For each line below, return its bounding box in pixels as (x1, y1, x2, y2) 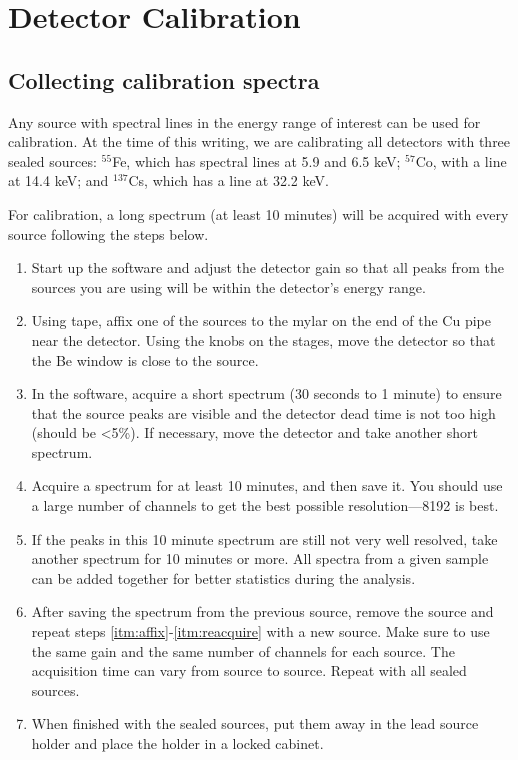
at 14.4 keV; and (8, 170, 109, 191)
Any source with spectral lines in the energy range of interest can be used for (8, 111, 481, 132)
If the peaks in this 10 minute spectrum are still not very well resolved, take (31, 528, 498, 549)
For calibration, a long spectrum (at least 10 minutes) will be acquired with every (8, 203, 509, 224)
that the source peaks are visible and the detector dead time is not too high (31, 402, 496, 423)
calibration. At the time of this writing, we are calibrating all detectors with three (8, 131, 511, 152)
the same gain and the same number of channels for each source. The (31, 640, 455, 661)
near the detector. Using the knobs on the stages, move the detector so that (31, 329, 496, 350)
